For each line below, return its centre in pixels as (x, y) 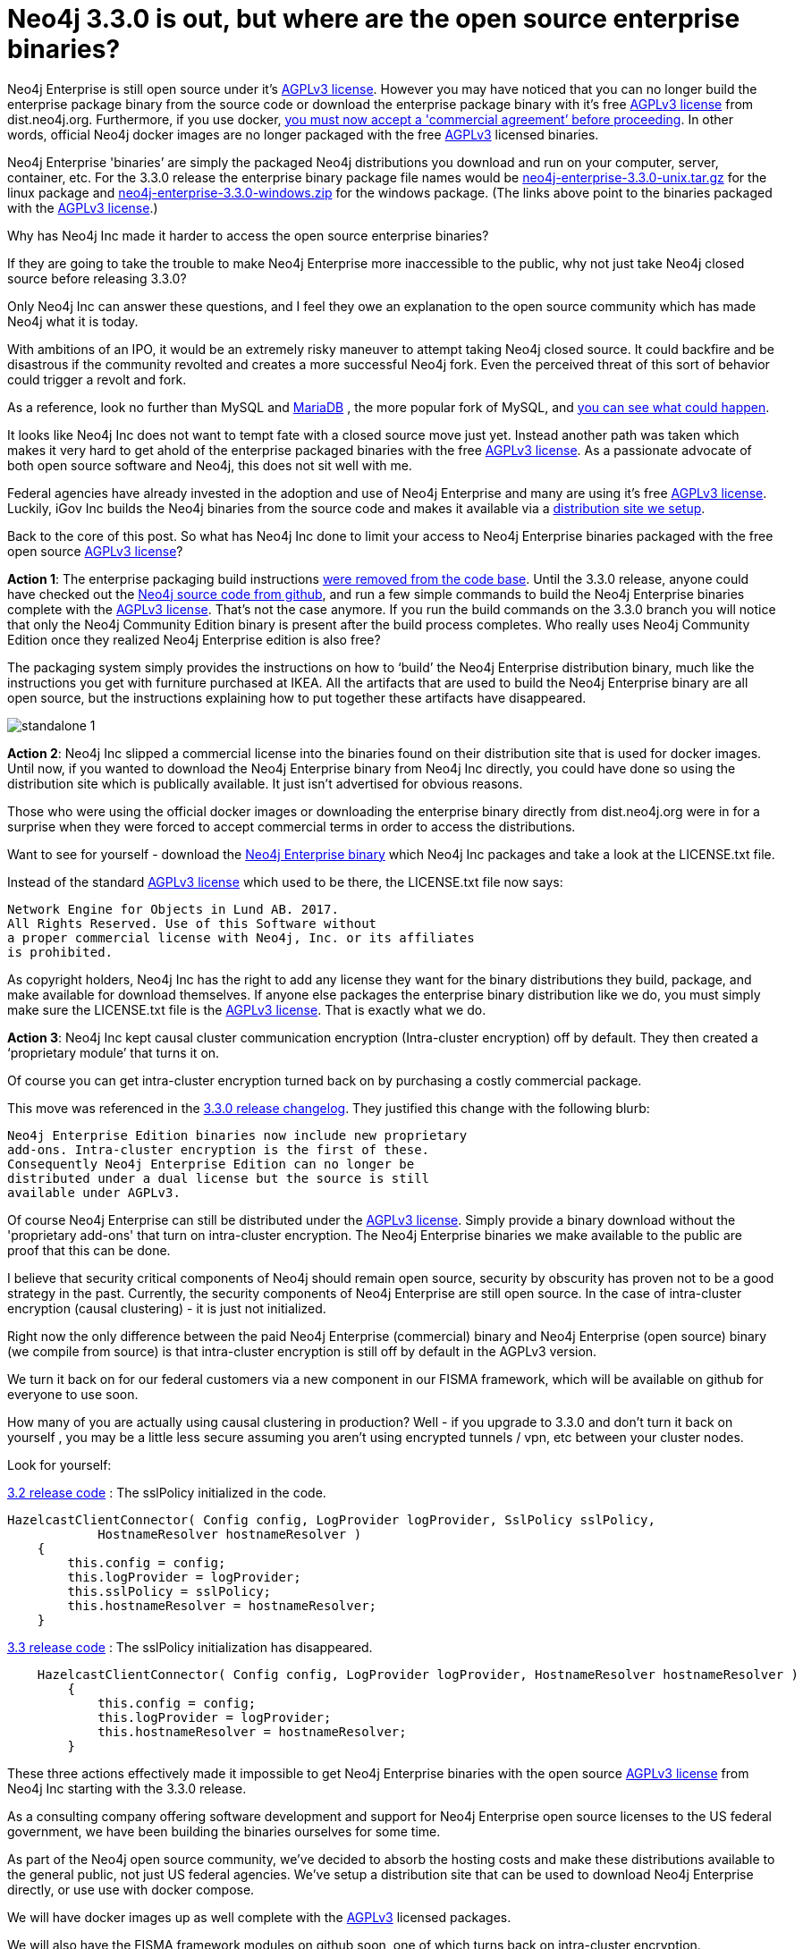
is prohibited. (60, 952)
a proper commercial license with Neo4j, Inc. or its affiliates (241, 937)
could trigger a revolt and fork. (97, 379)
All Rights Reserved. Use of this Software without (192, 923)
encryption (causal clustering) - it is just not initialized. (167, 1308)
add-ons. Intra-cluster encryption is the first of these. (219, 1149)
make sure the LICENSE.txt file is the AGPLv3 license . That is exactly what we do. (247, 1009)
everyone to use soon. (73, 1394)
